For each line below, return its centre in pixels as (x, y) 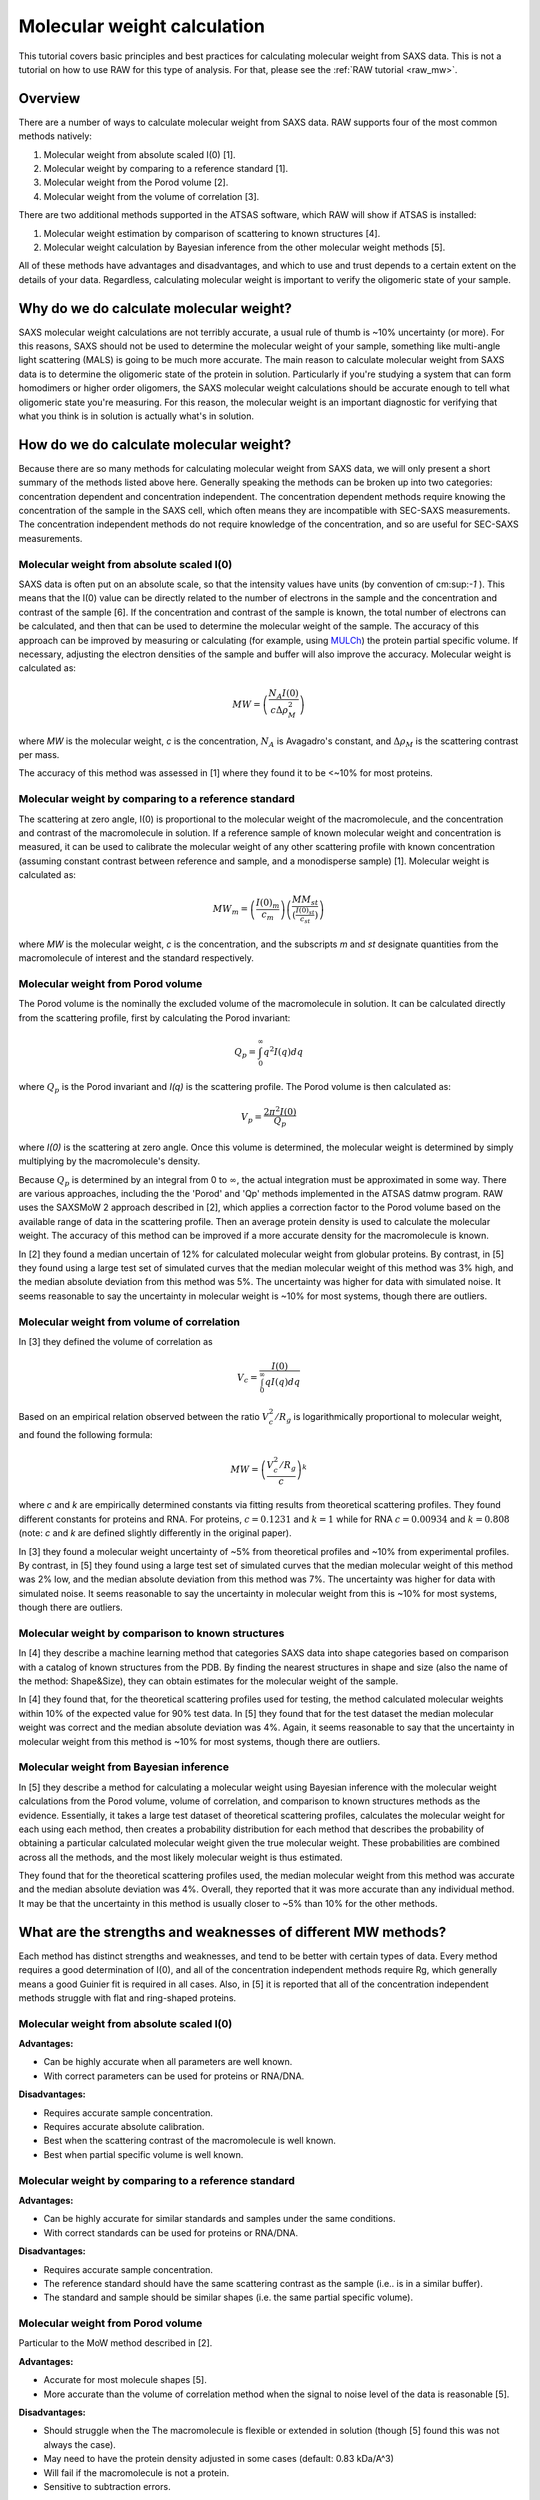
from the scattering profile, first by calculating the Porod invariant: (154, 1017)
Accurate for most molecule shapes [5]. (125, 2380)
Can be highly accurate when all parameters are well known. (168, 2062)
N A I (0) (283, 694)
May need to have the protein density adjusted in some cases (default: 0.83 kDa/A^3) (219, 2459)
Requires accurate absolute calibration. (124, 2127)
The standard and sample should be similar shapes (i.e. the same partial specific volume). (228, 2297)
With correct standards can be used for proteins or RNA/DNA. (171, 2232)
